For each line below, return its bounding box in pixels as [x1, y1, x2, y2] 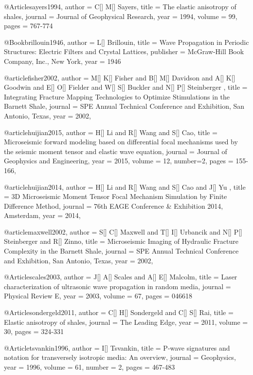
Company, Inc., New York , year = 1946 [4, 56, 121, 66]
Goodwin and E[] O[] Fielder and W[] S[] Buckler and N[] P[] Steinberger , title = [4, 82, 248, 92]
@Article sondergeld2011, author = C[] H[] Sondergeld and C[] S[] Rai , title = [4, 307, 234, 317]
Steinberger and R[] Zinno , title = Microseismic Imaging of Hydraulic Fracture [4, 236, 238, 246]
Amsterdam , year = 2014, [4, 210, 81, 220]
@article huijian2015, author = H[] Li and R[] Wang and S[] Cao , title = [4, 127, 217, 137]
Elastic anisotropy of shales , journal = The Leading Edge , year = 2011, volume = [4, 316, 248, 327]
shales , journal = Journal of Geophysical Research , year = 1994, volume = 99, [4, 11, 237, 21]
